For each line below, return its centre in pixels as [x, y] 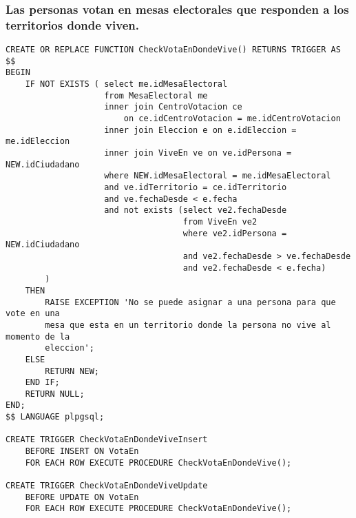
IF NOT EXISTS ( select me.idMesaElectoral [126, 84]
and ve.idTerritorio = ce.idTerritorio [196, 188]
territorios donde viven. [72, 24]
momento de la [38, 336]
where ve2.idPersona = [235, 233]
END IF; [42, 383]
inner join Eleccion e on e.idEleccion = [200, 130]
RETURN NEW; [72, 371]
